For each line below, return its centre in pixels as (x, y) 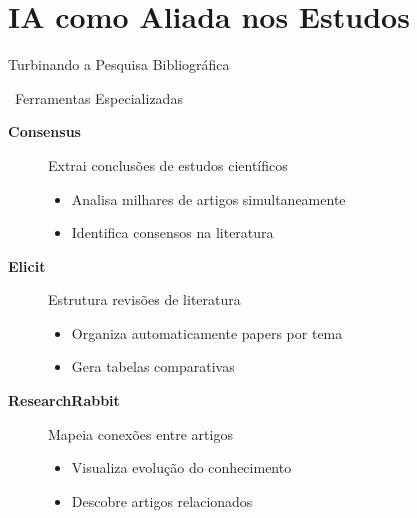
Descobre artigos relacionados (162, 500)
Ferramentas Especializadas (98, 97)
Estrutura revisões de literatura (144, 299)
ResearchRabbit (64, 400)
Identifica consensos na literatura (172, 232)
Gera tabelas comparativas (153, 366)
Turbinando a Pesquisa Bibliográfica (119, 64)
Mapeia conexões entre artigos (140, 433)
